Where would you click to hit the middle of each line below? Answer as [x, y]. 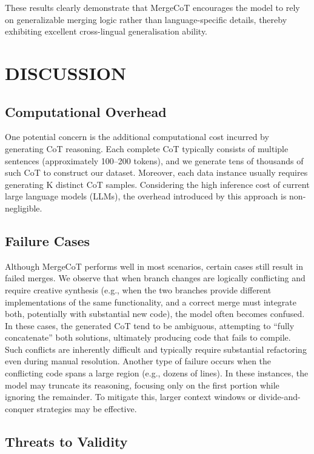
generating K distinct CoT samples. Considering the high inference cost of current [157, 184]
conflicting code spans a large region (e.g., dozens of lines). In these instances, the [157, 373]
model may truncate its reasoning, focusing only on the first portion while [142, 385]
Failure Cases [48, 240]
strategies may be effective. [87, 408]
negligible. [24, 208]
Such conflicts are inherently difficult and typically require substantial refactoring [156, 349]
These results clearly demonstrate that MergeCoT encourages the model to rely [152, 7]
